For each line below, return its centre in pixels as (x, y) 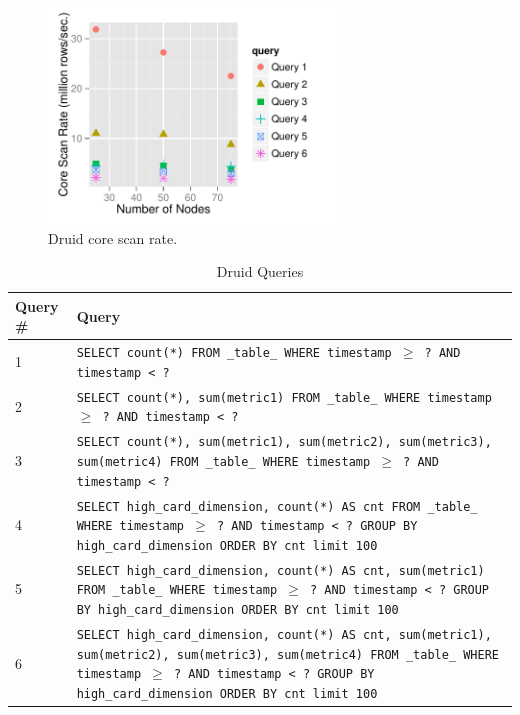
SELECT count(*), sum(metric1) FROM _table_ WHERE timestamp (284, 397)
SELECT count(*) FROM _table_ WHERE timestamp (234, 353)
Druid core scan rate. (113, 237)
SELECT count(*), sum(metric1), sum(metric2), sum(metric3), (284, 442)
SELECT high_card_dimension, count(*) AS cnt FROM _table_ (277, 506)
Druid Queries (260, 271)
